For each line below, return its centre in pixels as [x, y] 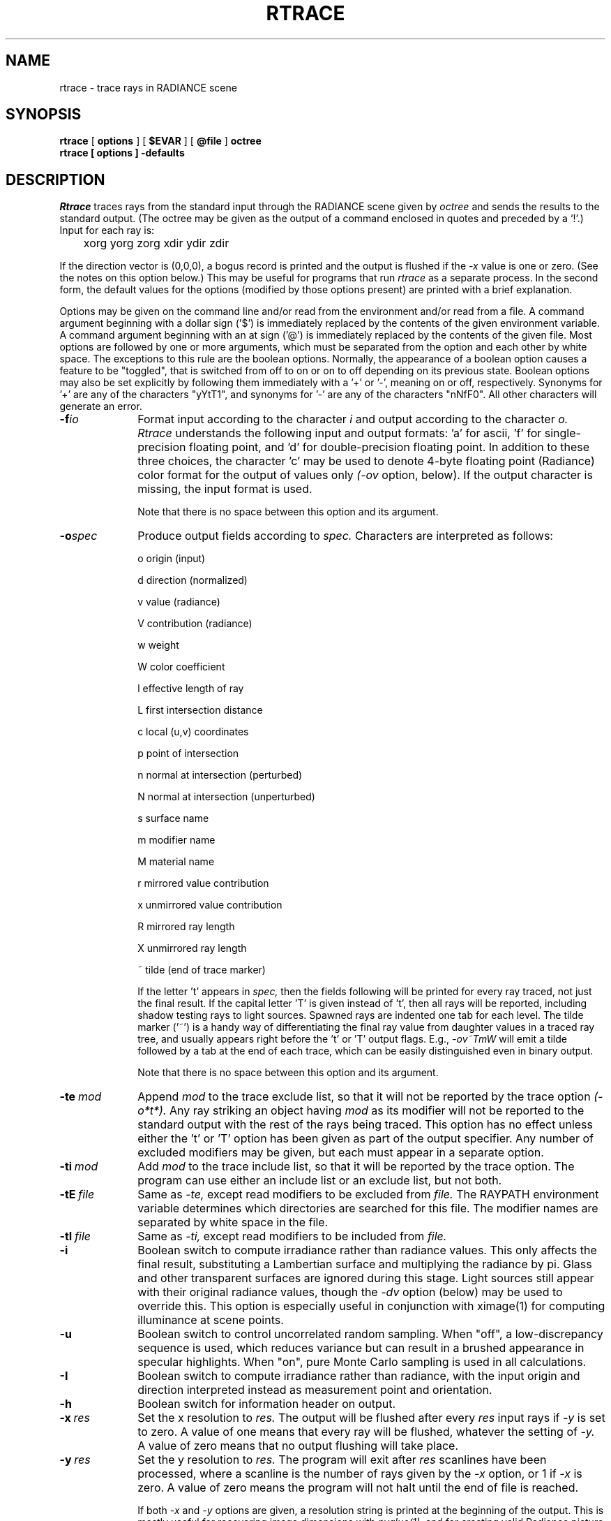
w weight [158, 645]
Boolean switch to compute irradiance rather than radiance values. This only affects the [367, 1250]
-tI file [75, 1236]
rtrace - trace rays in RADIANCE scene [148, 87]
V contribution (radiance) [195, 624]
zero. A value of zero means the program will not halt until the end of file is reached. [358, 1488]
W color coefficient [181, 667]
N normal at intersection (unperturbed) [226, 797]
